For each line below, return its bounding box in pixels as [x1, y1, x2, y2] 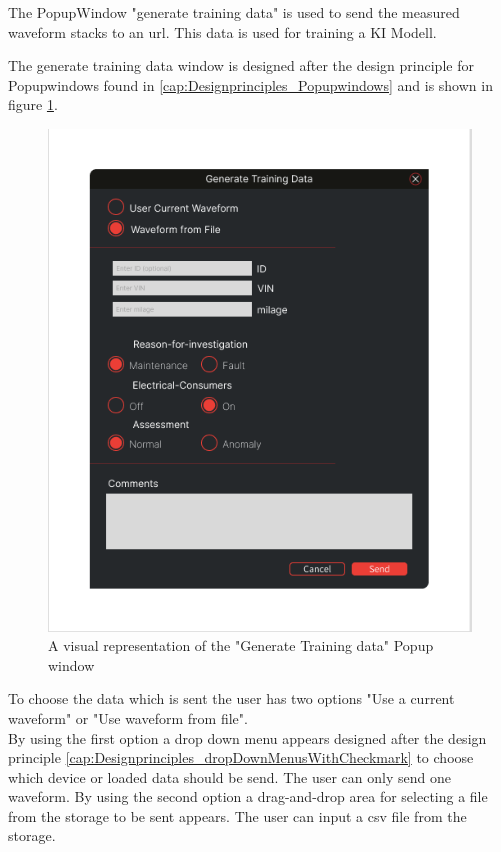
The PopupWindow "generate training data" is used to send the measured [8, 2, 460, 22]
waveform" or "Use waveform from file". [8, 707, 248, 728]
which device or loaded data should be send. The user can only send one [8, 766, 451, 787]
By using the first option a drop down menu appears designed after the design [8, 727, 487, 748]
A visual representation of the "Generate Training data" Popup [48, 635, 434, 656]
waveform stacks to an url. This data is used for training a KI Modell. [8, 21, 437, 42]
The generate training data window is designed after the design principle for [8, 55, 474, 76]
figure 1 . [8, 94, 58, 115]
